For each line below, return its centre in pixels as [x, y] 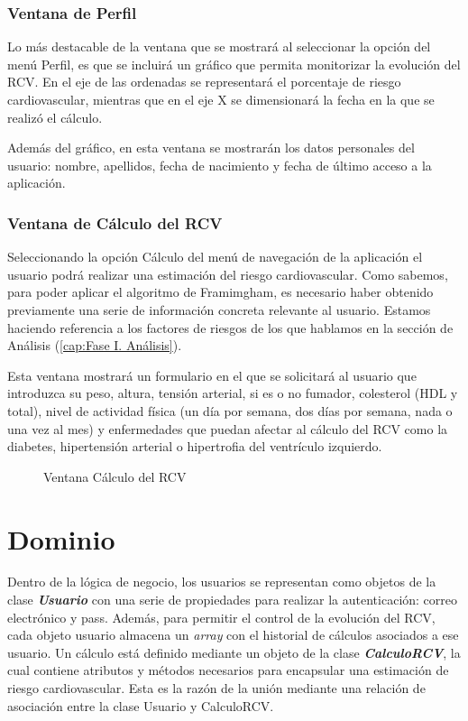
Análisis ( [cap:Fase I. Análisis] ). [95, 345]
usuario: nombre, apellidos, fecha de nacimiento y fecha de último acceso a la [220, 165]
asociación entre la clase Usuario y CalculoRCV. [141, 705]
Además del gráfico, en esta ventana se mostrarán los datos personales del [211, 148]
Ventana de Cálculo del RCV [115, 222]
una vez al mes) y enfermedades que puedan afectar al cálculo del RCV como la [228, 428]
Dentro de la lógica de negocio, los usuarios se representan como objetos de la [222, 582]
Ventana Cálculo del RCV [115, 476]
